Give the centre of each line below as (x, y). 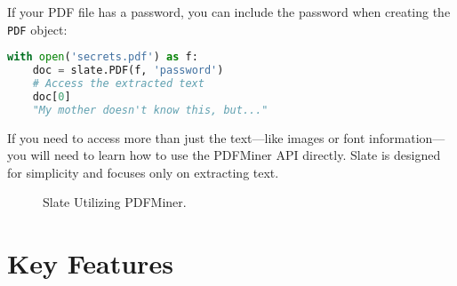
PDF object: (37, 29)
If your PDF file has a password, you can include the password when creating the (229, 12)
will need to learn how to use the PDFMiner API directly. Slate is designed (236, 155)
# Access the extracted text (118, 83)
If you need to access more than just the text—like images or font (186, 137)
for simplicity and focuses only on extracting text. (143, 172)
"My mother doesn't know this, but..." (150, 110)
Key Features (90, 263)
